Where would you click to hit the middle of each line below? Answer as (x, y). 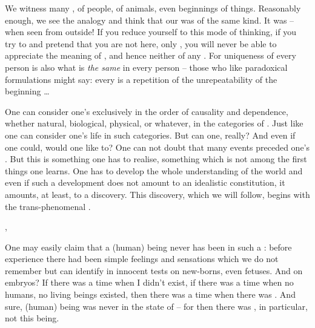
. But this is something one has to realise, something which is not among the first (156, 159)
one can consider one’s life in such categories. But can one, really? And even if (150, 135)
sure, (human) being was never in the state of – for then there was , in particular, (156, 306)
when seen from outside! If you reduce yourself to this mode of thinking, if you (151, 32)
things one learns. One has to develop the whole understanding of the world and (154, 170)
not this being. (32, 318)
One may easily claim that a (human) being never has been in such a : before (148, 247)
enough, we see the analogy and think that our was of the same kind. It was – (150, 20)
